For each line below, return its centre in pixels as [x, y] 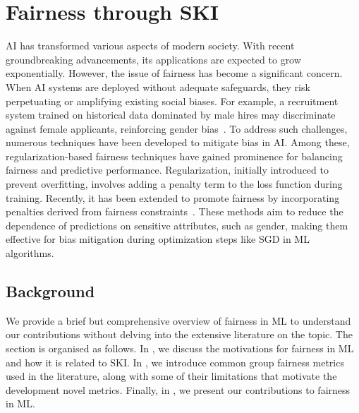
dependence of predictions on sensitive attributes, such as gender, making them [177, 225]
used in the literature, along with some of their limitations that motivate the [171, 376]
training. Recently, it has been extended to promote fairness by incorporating [173, 197]
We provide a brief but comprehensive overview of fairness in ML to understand [178, 320]
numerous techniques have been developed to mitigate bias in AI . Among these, [178, 142]
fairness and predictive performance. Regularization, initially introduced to [167, 170]
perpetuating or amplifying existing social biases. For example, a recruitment [172, 101]
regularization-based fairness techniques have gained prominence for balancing [174, 156]
